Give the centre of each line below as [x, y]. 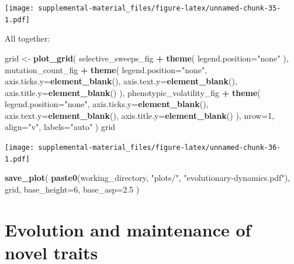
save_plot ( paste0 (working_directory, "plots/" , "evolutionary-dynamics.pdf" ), [147, 178]
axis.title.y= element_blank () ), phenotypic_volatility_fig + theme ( [133, 92]
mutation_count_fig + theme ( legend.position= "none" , [106, 69]
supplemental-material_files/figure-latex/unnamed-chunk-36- [160, 148]
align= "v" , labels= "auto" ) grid [60, 127]
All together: [27, 38]
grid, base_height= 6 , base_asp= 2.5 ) [72, 189]
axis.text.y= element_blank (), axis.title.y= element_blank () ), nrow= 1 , [140, 115]
